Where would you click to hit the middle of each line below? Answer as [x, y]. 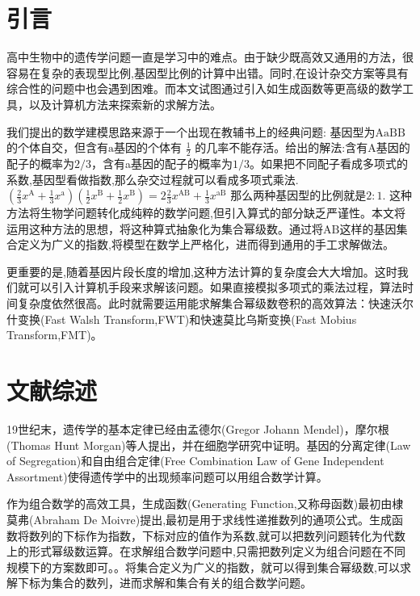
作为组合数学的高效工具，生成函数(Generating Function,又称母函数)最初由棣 [205, 504]
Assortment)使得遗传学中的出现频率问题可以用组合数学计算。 [167, 476]
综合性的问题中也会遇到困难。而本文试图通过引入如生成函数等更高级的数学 [204, 88]
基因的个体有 [148, 147]
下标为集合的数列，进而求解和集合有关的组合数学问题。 [164, 583]
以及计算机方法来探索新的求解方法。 [125, 104]
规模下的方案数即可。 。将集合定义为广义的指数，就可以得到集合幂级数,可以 [203, 567]
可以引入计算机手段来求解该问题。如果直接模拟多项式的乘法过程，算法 [215, 287]
